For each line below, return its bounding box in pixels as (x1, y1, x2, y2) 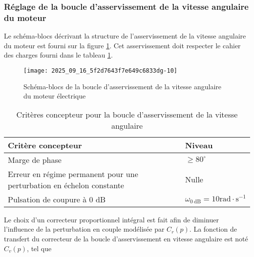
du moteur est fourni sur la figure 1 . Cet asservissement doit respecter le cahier (4, 40, 241, 50)
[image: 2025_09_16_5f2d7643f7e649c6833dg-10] (23, 67, 177, 74)
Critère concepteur (8, 139, 82, 151)
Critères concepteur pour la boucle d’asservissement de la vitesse (16, 108, 238, 120)
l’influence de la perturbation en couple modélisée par (4, 224, 165, 234)
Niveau (185, 139, 213, 151)
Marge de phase (8, 154, 62, 165)
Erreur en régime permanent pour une (8, 168, 138, 179)
